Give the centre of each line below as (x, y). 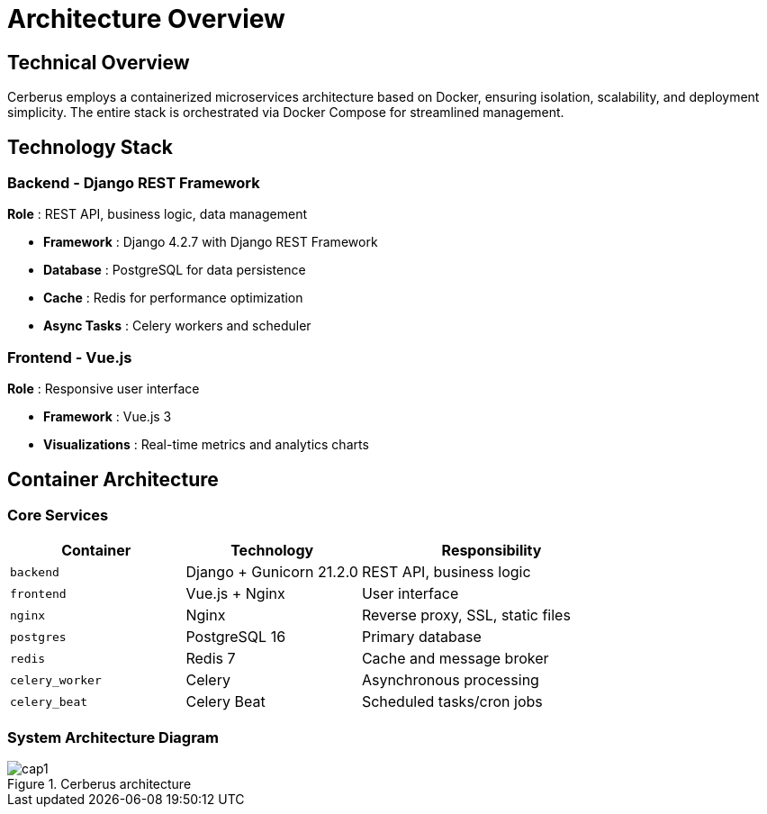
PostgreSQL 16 (236, 637)
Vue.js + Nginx (235, 594)
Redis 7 (211, 659)
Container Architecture (113, 479)
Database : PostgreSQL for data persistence (175, 270)
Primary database (421, 637)
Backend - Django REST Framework (134, 183)
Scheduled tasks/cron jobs (452, 702)
